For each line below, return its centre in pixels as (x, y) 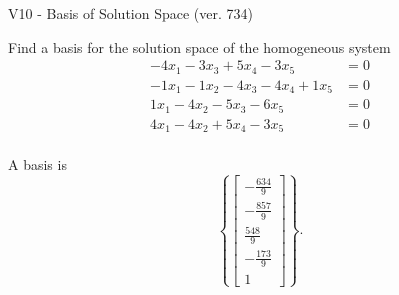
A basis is (37, 164)
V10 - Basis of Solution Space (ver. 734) (130, 13)
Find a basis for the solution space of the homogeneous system (199, 46)
